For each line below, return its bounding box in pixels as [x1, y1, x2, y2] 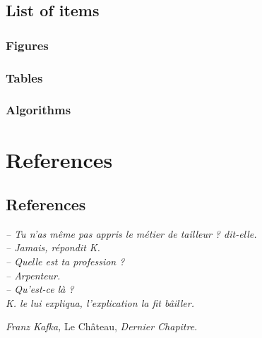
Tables [6, 68, 43, 86]
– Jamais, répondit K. [6, 240, 100, 255]
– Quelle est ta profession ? [6, 254, 125, 269]
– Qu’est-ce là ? [6, 282, 74, 296]
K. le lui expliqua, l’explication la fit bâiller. [6, 295, 194, 310]
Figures [6, 36, 49, 54]
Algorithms [6, 101, 71, 119]
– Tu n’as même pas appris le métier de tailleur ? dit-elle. [6, 226, 257, 241]
